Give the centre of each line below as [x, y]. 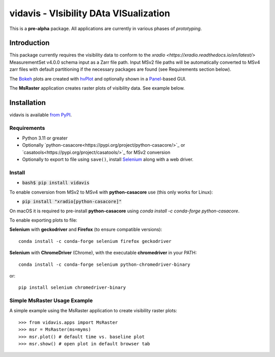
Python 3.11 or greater [45, 138]
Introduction [30, 43]
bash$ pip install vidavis [56, 183]
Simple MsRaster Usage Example [51, 300]
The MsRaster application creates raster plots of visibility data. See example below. [97, 88]
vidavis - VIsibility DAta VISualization [90, 13]
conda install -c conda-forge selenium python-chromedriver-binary [104, 264]
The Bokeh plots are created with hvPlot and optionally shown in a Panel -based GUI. [98, 78]
